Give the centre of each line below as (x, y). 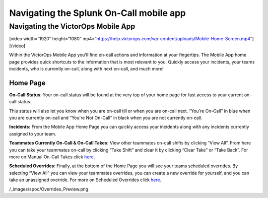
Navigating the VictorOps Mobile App (72, 26)
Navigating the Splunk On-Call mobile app (98, 13)
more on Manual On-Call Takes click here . (52, 157)
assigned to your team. (33, 133)
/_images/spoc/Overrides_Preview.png (49, 189)
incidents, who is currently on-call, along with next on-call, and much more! (86, 68)
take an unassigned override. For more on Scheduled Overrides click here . (85, 180)
